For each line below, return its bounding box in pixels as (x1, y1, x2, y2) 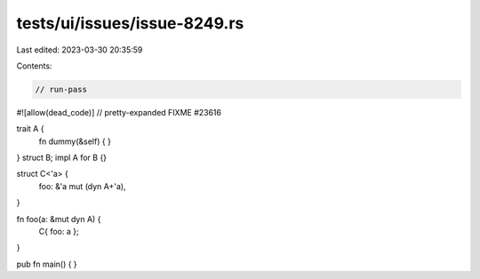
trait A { (16, 124, 44, 134)
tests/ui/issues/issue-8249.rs (16, 13, 244, 33)
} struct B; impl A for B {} (16, 152, 107, 163)
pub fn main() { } (16, 259, 77, 269)
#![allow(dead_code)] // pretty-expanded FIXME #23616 (16, 107, 222, 117)
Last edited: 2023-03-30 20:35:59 (16, 44, 143, 55)
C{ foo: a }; (38, 227, 79, 237)
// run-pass (35, 84, 88, 94)
